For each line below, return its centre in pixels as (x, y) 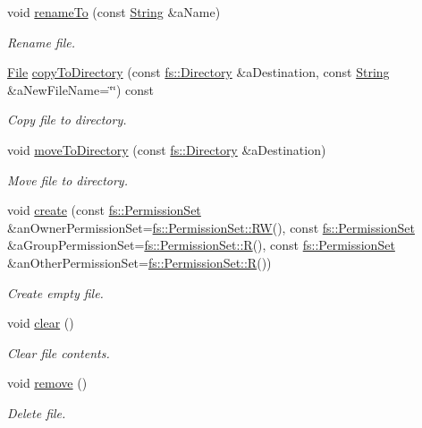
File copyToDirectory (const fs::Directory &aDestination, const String (198, 72)
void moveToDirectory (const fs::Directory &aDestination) (167, 149)
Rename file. (42, 42)
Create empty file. (55, 292)
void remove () (47, 383)
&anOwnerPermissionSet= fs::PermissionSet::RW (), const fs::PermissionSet (211, 227)
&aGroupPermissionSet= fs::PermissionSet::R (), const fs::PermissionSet (201, 245)
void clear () (41, 323)
